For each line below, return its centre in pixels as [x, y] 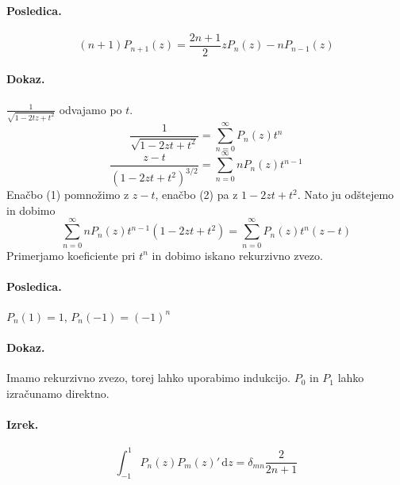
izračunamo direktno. [58, 393]
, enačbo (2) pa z [196, 195]
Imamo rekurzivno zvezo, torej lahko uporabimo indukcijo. [148, 378]
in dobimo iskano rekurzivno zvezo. [237, 255]
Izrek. [23, 424]
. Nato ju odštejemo [346, 195]
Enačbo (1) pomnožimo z [68, 195]
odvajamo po [90, 109]
